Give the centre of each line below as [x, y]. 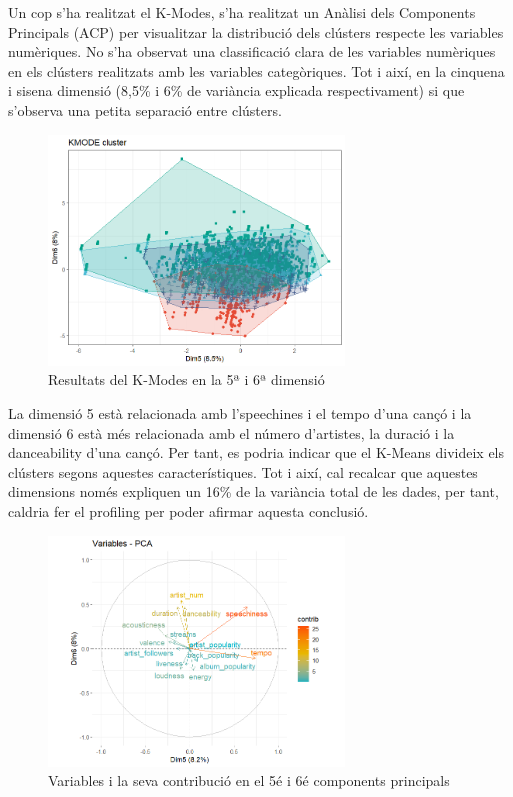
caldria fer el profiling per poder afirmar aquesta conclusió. [188, 510]
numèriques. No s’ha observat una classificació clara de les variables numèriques [252, 51]
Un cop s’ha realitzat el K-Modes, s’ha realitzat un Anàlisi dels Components [242, 12]
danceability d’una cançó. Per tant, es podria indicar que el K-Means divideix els [256, 452]
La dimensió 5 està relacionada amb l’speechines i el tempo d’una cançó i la [240, 412]
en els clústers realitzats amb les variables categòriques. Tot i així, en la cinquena [256, 70]
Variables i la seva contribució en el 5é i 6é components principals [249, 780]
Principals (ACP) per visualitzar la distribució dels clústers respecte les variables [256, 31]
